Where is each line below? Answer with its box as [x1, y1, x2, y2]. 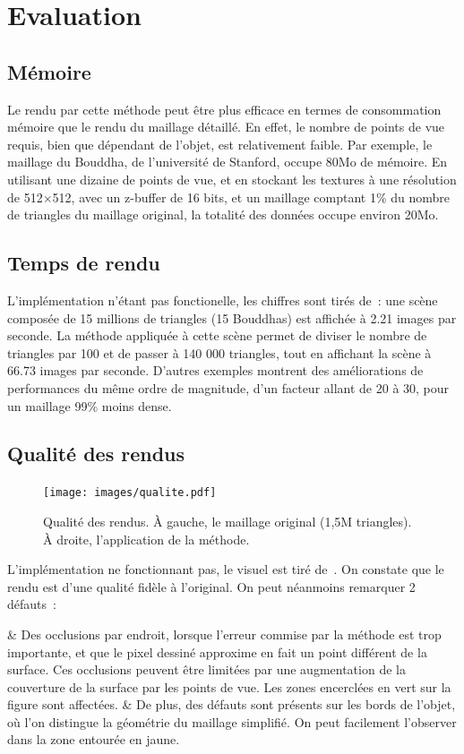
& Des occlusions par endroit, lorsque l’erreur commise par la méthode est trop [7, 624, 442, 643]
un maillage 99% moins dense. [7, 396, 172, 415]
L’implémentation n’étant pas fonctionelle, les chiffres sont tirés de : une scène [7, 290, 438, 309]
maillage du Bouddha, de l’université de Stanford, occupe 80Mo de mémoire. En [7, 152, 448, 171]
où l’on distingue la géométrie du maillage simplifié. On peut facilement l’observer [7, 712, 457, 731]
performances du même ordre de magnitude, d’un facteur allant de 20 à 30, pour [7, 378, 450, 397]
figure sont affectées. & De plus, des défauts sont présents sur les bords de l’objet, [7, 695, 456, 714]
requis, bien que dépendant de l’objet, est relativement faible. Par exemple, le [7, 134, 433, 153]
